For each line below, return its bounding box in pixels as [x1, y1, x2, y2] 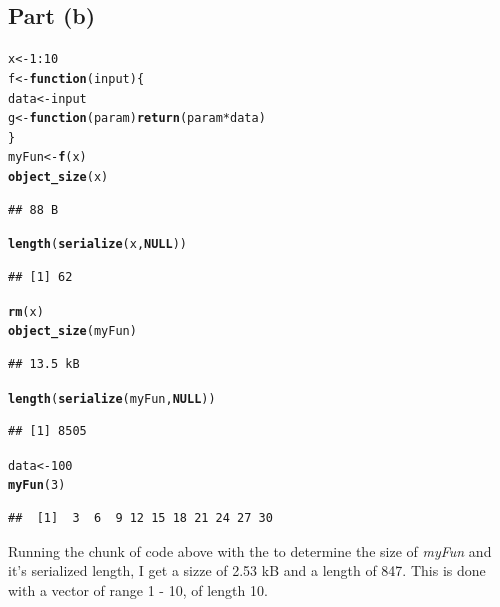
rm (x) [8, 304, 44, 319]
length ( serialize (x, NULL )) [8, 237, 188, 252]
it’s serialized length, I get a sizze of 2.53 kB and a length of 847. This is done [8, 560, 486, 581]
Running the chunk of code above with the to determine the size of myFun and [8, 540, 492, 561]
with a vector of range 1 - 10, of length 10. [8, 579, 268, 600]
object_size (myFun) [8, 324, 137, 339]
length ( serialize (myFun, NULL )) [8, 391, 216, 406]
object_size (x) [8, 170, 109, 185]
